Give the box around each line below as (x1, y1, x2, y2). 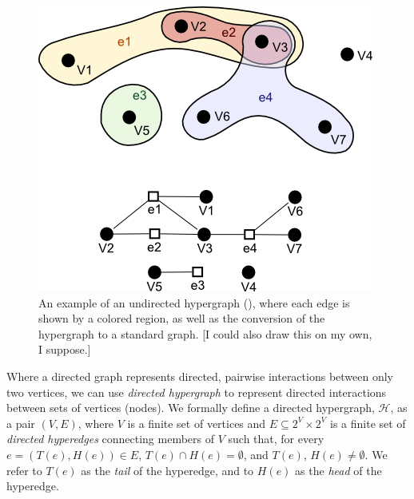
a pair (6, 414, 35, 431)
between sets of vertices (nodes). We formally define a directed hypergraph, (6, 399, 375, 416)
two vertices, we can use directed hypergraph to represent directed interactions (6, 383, 387, 400)
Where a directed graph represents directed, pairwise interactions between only (6, 367, 393, 384)
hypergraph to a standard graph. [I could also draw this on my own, (38, 325, 372, 342)
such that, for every (228, 430, 324, 447)
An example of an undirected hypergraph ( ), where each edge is (38, 294, 350, 311)
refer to (6, 461, 42, 478)
